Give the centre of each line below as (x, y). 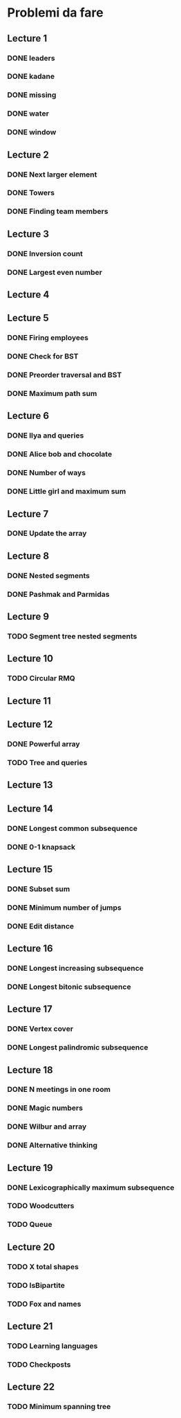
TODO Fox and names (44, 1304)
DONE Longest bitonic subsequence (69, 987)
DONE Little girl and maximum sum (67, 492)
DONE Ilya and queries (46, 436)
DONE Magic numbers (45, 1108)
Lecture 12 (30, 725)
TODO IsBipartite (36, 1285)
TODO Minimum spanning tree (59, 1407)
